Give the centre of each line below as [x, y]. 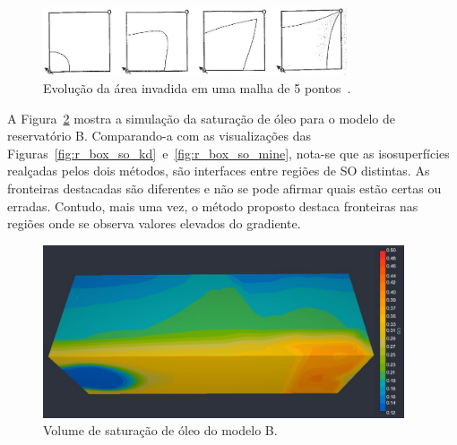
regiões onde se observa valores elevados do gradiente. [154, 223]
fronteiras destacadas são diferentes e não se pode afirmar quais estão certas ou [224, 188]
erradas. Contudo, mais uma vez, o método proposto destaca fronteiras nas [213, 205]
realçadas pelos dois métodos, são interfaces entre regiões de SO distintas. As [219, 171]
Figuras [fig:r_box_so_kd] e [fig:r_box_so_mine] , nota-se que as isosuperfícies [228, 153]
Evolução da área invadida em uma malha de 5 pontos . [197, 88]
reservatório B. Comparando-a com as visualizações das [160, 136]
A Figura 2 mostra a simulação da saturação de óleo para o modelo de [201, 118]
